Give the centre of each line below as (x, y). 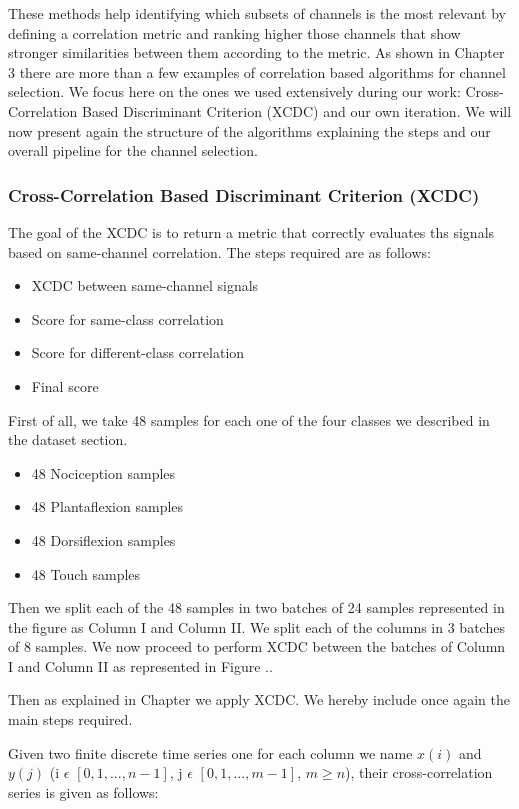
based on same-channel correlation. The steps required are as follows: (219, 251)
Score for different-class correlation (138, 352)
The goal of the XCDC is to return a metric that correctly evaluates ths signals (251, 231)
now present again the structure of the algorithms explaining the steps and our (249, 130)
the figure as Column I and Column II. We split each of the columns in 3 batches (256, 626)
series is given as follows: (83, 791)
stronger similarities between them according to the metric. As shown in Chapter (256, 52)
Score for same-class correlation (127, 318)
